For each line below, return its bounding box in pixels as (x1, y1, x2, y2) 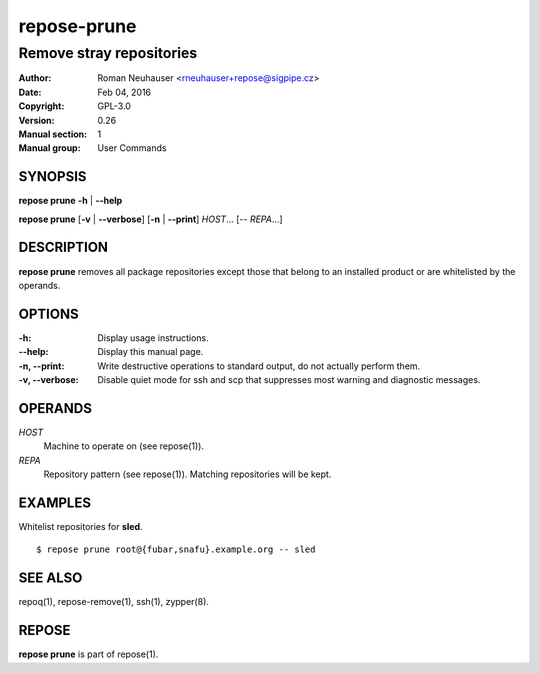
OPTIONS (18, 305, 79, 322)
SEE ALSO (18, 570, 83, 587)
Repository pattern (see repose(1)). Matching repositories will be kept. (43, 468, 332, 480)
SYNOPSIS (18, 168, 87, 185)
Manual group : (18, 142, 81, 154)
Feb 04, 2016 (97, 86, 152, 98)
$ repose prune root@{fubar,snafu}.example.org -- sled (36, 544, 316, 555)
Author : (18, 72, 52, 84)
